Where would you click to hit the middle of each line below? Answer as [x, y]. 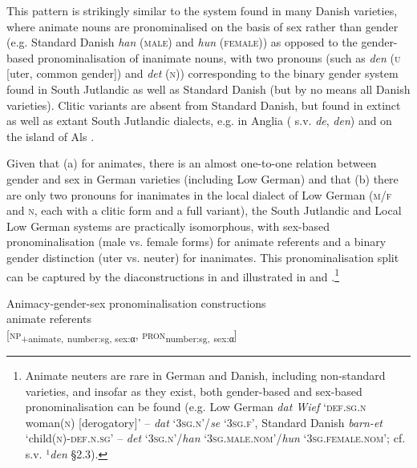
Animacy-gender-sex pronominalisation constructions [136, 303]
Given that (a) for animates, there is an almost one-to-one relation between [192, 163]
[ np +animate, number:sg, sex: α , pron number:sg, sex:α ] [122, 335]
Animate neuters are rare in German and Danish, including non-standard [205, 375]
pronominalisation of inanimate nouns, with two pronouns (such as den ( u [219, 57]
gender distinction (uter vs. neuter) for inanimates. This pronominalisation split [203, 257]
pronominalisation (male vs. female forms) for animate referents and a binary [196, 242]
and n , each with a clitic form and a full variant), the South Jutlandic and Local [204, 210]
